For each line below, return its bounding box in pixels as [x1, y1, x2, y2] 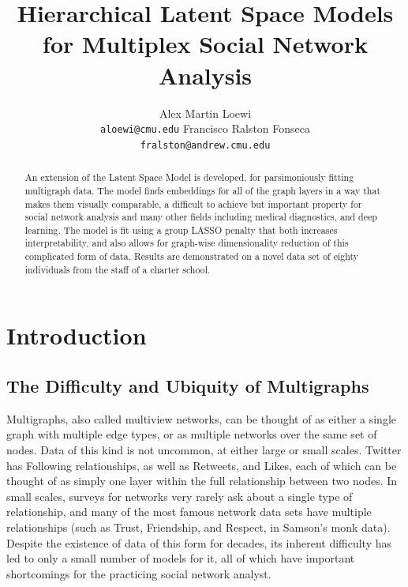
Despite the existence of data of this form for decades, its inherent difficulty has [6, 534, 392, 551]
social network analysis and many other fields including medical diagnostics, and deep [24, 210, 377, 224]
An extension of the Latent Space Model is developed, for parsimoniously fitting [24, 171, 354, 184]
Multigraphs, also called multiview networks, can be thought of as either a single [6, 410, 397, 427]
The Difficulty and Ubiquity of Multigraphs [6, 374, 369, 398]
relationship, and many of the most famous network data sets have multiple [6, 503, 372, 520]
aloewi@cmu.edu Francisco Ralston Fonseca [100, 120, 310, 137]
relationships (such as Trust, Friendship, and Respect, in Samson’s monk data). [6, 519, 391, 535]
